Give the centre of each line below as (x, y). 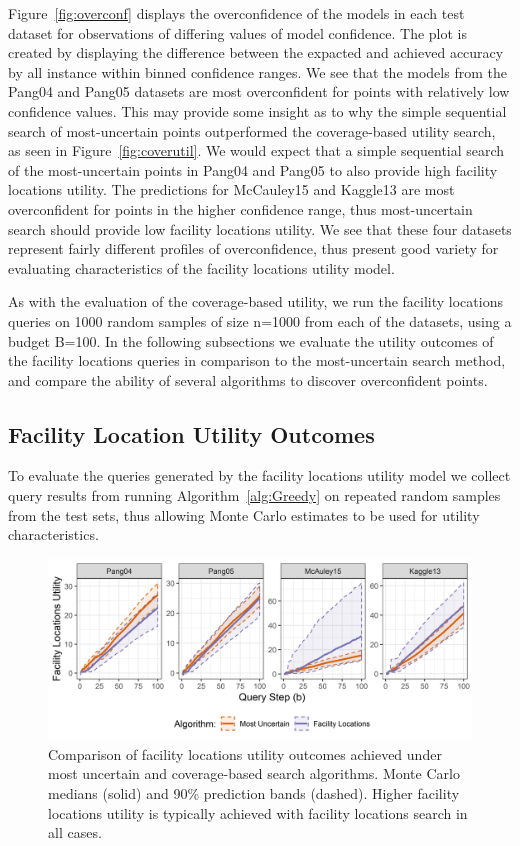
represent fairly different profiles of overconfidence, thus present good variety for (253, 248)
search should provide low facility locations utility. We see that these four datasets (260, 228)
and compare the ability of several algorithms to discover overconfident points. (248, 379)
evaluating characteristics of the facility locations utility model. (201, 267)
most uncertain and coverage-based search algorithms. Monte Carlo (254, 773)
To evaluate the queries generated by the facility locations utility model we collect (259, 475)
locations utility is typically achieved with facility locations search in (258, 812)
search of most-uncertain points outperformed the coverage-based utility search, (252, 130)
